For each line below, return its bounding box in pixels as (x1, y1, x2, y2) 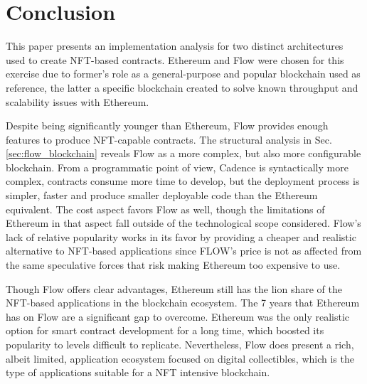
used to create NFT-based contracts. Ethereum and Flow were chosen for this (6, 52, 344, 67)
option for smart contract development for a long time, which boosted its (6, 323, 324, 338)
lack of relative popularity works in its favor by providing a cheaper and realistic (6, 229, 356, 244)
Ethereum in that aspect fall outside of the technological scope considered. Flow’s (6, 215, 361, 230)
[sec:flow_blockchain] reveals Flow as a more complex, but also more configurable (6, 146, 361, 161)
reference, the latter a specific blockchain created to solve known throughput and (6, 80, 358, 95)
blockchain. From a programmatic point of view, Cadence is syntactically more (6, 159, 349, 174)
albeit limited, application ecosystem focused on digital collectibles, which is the (6, 351, 354, 366)
